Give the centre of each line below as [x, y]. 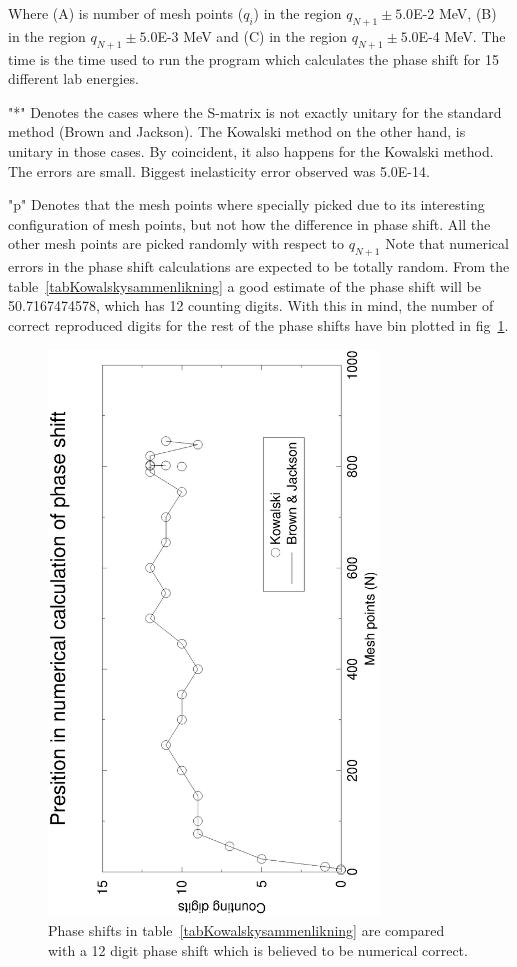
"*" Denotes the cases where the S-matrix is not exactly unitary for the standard [255, 111]
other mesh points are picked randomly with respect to [176, 243]
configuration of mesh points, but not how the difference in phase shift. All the [249, 223]
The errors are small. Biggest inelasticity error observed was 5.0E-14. [219, 170]
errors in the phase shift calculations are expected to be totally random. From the [259, 266]
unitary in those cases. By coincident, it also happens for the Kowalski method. [251, 150]
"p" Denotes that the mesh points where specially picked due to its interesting [246, 204]
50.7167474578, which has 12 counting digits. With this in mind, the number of [251, 305]
